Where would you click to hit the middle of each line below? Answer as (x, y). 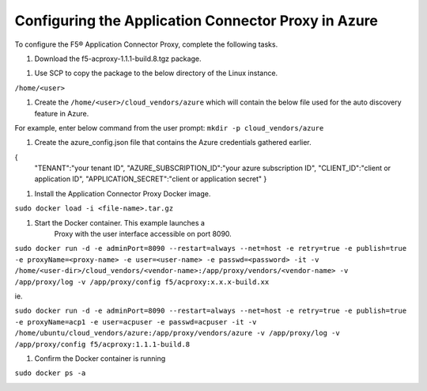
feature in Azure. (62, 113)
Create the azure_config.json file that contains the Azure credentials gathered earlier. (173, 142)
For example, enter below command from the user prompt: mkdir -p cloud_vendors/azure (169, 127)
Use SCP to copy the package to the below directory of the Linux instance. (156, 73)
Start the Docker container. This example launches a (120, 222)
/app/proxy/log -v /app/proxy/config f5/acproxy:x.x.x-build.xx (142, 282)
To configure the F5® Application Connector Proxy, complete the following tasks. (146, 44)
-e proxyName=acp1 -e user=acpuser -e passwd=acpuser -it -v (136, 322)
